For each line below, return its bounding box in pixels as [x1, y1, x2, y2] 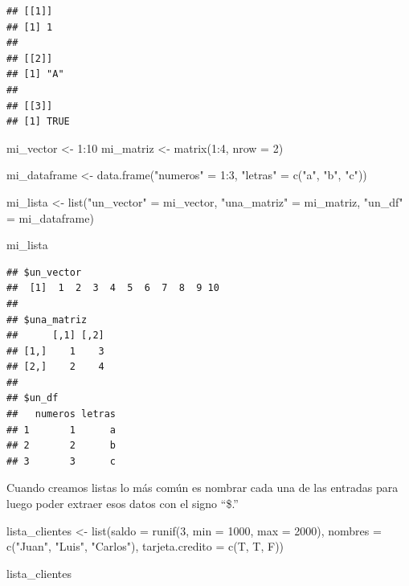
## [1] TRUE [6, 116, 70, 128]
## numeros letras [6, 408, 117, 420]
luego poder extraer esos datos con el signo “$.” [6, 495, 239, 512]
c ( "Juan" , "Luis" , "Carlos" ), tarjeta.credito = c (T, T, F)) [6, 538, 284, 555]
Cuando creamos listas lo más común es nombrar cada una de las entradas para [6, 479, 399, 496]
